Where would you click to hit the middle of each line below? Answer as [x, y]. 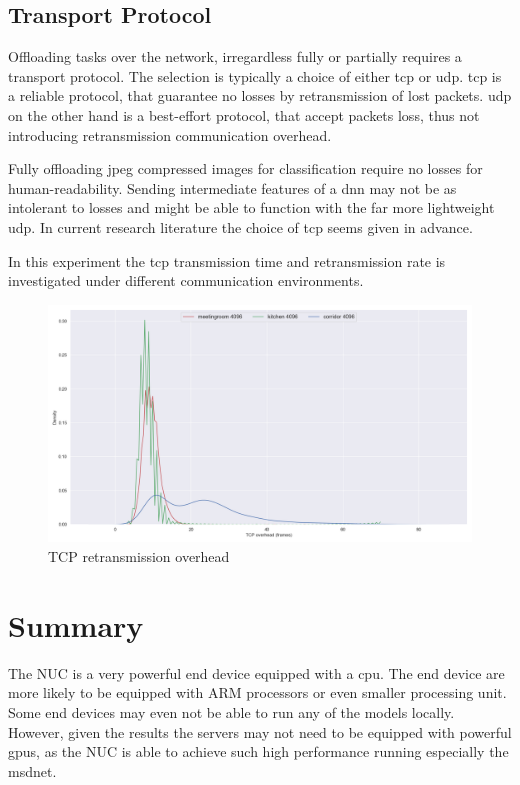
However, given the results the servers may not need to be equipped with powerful [260, 731]
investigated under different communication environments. [186, 280]
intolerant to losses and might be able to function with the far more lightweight [251, 207]
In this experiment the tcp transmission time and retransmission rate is [227, 260]
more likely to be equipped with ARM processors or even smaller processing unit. [257, 692]
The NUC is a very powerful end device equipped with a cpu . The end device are [256, 672]
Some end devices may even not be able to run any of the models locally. [231, 711]
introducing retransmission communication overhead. [170, 134]
